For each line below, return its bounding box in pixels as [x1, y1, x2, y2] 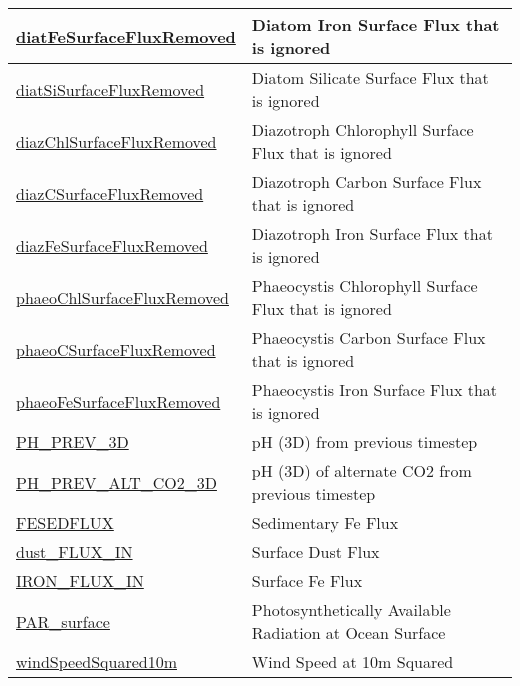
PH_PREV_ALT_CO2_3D [16, 470, 217, 494]
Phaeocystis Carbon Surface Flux [251, 326, 486, 349]
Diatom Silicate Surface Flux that [251, 66, 489, 89]
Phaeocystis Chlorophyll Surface [251, 274, 478, 297]
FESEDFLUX [16, 511, 114, 534]
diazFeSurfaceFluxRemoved [16, 233, 208, 257]
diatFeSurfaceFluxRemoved [16, 24, 236, 48]
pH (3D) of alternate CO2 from [251, 459, 472, 482]
